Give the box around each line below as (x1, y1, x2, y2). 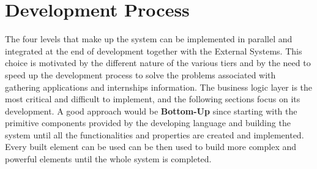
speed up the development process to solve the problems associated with (5, 68, 276, 81)
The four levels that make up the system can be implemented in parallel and (5, 32, 293, 45)
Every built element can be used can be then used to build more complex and (5, 140, 297, 153)
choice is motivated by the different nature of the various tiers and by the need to (5, 56, 311, 69)
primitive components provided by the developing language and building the (5, 116, 291, 129)
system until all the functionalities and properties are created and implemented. (5, 128, 304, 141)
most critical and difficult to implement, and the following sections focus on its (5, 92, 300, 105)
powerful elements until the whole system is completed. (5, 152, 212, 165)
